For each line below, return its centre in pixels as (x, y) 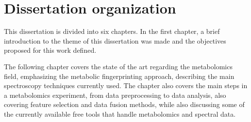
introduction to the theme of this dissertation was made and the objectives (115, 40)
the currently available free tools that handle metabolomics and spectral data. (120, 114)
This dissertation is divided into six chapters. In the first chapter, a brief (112, 31)
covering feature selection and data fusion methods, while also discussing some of (124, 104)
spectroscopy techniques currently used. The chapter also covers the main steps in (126, 85)
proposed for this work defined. (50, 50)
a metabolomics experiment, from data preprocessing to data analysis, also (115, 95)
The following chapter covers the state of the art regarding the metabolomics (118, 66)
